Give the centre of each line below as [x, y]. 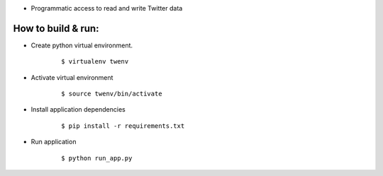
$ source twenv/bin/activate [112, 94]
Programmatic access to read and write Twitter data [107, 8]
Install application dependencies [78, 110]
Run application [54, 142]
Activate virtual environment [72, 77]
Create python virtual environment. [82, 45]
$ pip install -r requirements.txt [123, 126]
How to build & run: [56, 28]
